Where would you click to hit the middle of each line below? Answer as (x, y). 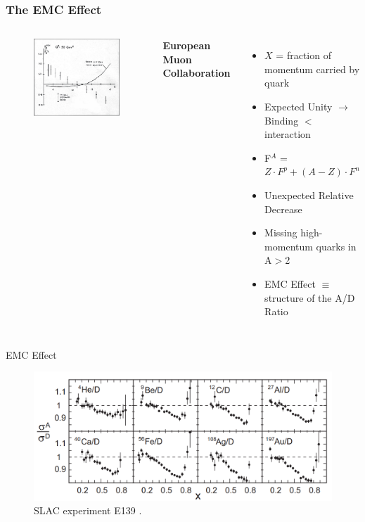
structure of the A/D (310, 297)
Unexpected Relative (309, 195)
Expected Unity (299, 106)
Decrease (283, 209)
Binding (282, 120)
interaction (288, 134)
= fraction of (303, 55)
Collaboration (197, 73)
